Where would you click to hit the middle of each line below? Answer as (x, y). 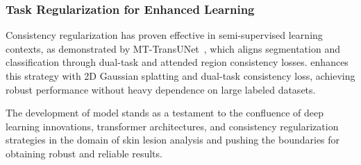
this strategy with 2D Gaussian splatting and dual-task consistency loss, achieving (180, 76)
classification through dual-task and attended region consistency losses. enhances (177, 62)
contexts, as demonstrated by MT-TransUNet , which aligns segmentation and (173, 48)
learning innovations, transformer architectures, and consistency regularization (172, 126)
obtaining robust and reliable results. (84, 153)
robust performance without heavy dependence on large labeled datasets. (161, 89)
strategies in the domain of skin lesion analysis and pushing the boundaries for (173, 140)
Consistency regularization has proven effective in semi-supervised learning (164, 35)
